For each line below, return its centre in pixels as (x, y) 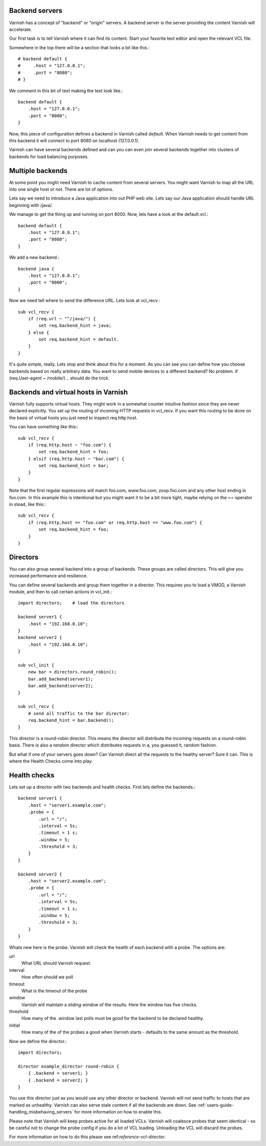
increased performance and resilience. (49, 576)
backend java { (36, 269)
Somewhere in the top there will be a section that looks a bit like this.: (79, 47)
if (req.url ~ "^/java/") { (62, 319)
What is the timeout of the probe (54, 991)
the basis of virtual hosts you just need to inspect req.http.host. (73, 418)
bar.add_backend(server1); (61, 679)
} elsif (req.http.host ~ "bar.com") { (76, 459)
